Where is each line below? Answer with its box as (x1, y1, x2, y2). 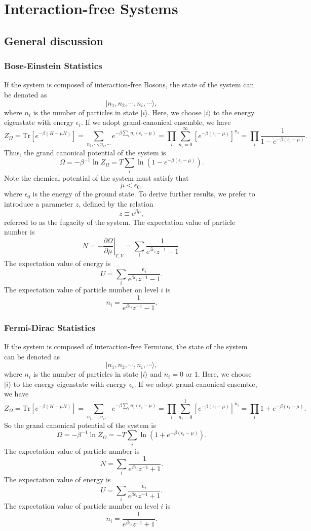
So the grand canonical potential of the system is (4, 419, 156, 430)
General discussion (4, 32, 104, 48)
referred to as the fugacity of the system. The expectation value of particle (4, 216, 236, 227)
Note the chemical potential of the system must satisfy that (4, 173, 189, 183)
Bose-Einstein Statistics (4, 59, 102, 72)
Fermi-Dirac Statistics (4, 321, 96, 334)
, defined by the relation (79, 198, 153, 209)
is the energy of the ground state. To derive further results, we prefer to (32, 188, 255, 199)
